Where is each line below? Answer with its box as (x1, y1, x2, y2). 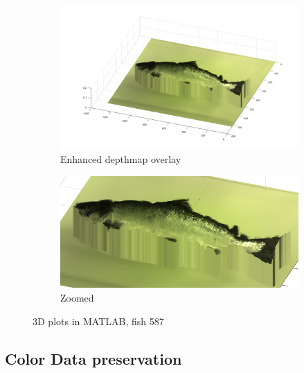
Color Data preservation (5, 347, 182, 369)
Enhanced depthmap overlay (60, 152, 181, 166)
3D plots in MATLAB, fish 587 (33, 313, 164, 328)
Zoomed (60, 290, 94, 304)
